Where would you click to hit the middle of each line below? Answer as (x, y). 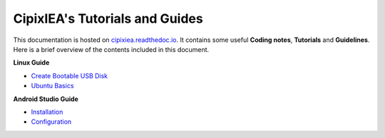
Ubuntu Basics (52, 86)
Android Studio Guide (46, 99)
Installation (47, 112)
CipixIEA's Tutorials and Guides (108, 18)
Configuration (51, 122)
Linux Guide (31, 63)
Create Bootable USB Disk (70, 75)
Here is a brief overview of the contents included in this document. (111, 49)
